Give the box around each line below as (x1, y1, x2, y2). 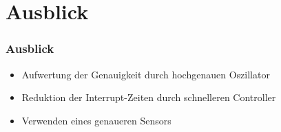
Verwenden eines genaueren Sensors (21, 113, 171, 127)
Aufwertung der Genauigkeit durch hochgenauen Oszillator (21, 67, 270, 81)
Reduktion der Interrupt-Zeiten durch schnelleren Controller (21, 90, 276, 104)
